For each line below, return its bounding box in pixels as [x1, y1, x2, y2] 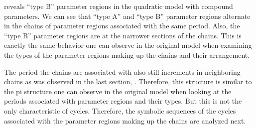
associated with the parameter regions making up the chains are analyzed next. [4, 115, 246, 126]
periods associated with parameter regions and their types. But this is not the [4, 96, 242, 106]
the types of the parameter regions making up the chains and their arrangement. [4, 49, 250, 60]
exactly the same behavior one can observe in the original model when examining [4, 40, 252, 50]
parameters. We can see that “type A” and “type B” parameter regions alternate [4, 10, 251, 21]
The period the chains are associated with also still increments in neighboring [4, 66, 241, 77]
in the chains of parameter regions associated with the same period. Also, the [4, 20, 240, 31]
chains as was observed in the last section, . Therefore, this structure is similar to [4, 76, 252, 87]
